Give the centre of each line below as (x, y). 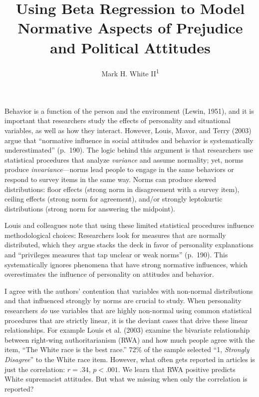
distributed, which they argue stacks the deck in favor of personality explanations (129, 245)
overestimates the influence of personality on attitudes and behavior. (109, 274)
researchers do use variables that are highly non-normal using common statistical (128, 310)
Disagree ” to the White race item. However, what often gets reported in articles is (130, 359)
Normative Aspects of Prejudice (130, 28)
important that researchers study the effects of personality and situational (118, 120)
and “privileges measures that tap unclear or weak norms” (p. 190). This (116, 255)
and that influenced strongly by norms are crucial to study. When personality (123, 300)
